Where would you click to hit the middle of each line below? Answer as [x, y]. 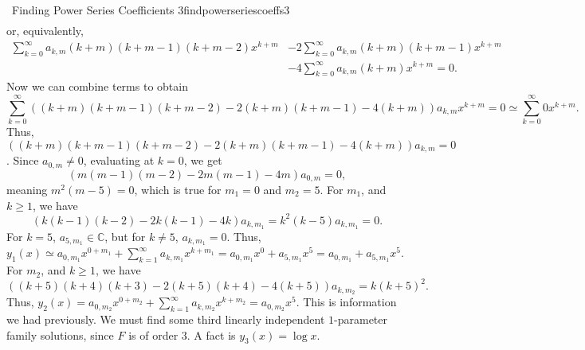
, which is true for [178, 190]
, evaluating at [119, 160]
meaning [27, 190]
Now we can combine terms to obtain [97, 86]
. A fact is [211, 334]
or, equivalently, [45, 31]
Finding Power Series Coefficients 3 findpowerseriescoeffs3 [151, 10]
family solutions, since [60, 334]
